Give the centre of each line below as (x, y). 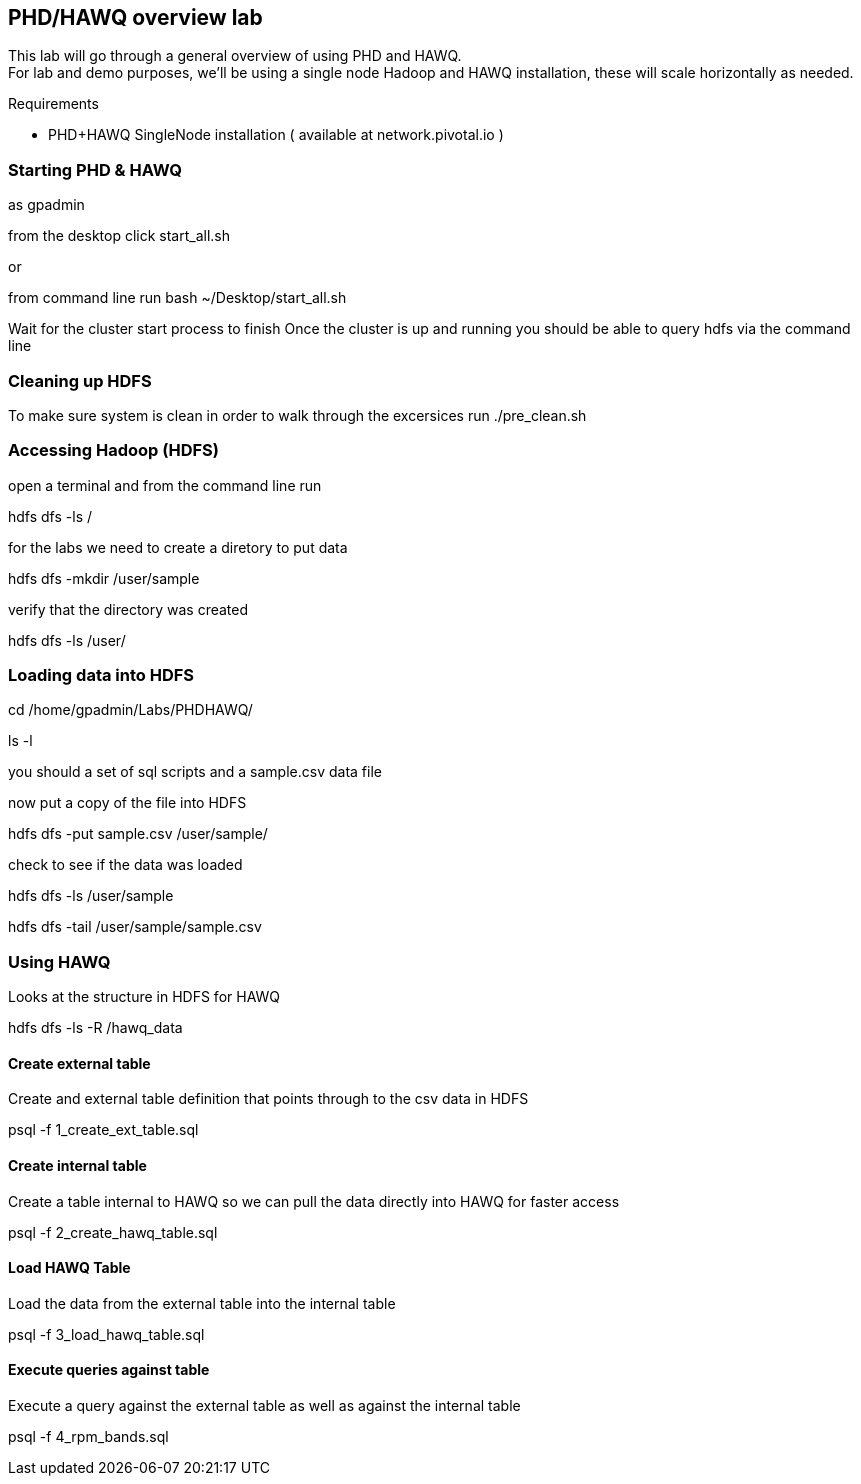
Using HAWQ (59, 961)
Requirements (53, 104)
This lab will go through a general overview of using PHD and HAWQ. (235, 56)
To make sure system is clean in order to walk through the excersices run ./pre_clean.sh (297, 415)
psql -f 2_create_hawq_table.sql (113, 1232)
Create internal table (77, 1165)
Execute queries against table (109, 1370)
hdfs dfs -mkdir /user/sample (104, 578)
